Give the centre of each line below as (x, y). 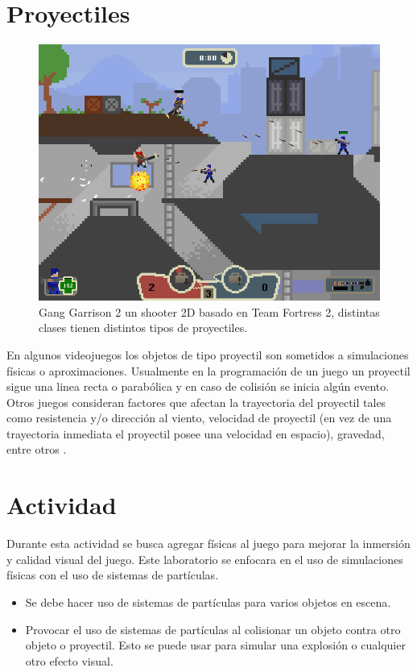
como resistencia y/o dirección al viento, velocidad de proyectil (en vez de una (199, 418)
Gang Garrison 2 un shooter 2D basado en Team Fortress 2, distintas (209, 311)
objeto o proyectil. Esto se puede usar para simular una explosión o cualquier (215, 645)
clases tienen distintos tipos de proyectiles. (143, 328)
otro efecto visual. (69, 660)
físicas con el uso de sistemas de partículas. (113, 575)
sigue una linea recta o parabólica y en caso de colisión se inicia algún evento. (198, 386)
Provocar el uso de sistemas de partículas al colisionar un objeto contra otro (213, 629)
